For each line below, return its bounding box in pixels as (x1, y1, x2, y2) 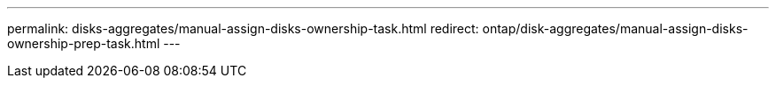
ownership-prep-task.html (7, 36, 160, 51)
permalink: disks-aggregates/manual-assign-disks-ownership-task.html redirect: (7, 21, 479, 36)
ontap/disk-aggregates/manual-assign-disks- (482, 21, 749, 36)
